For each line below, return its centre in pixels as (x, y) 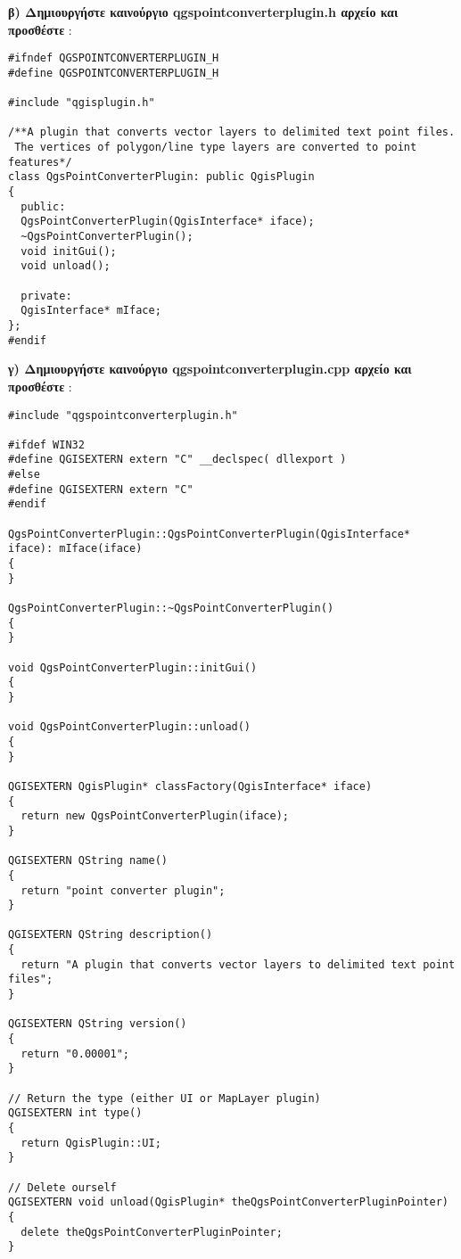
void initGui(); (69, 251)
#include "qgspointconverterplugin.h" (123, 415)
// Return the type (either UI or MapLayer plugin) (165, 1098)
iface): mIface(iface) (75, 549)
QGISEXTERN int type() (75, 1113)
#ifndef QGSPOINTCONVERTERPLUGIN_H (114, 58)
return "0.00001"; (75, 1053)
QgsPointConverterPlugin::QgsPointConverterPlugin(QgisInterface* (210, 534)
